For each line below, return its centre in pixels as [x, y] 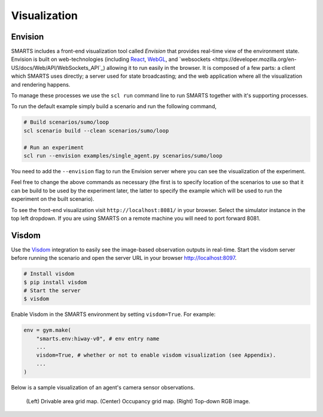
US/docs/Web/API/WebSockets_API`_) [58, 68]
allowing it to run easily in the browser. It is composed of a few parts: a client [201, 68]
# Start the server [52, 290]
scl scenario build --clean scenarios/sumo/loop [96, 131]
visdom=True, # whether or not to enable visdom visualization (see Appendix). [156, 355]
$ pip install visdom [55, 282]
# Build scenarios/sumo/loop [66, 122]
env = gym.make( [48, 330]
